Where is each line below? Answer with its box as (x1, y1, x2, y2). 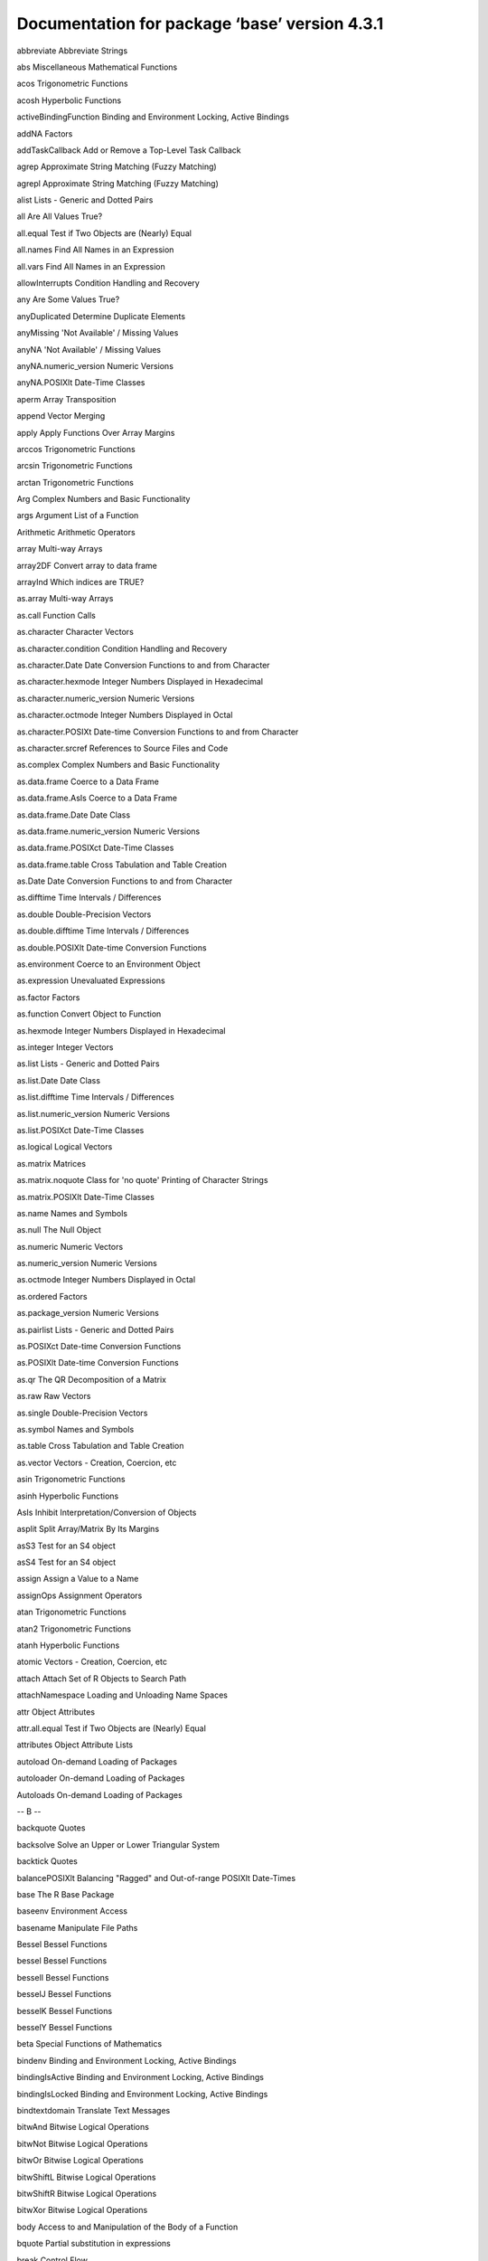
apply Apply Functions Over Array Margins (16, 427, 175, 438)
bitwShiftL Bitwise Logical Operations (16, 2171, 156, 2182)
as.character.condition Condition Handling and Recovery (16, 643, 228, 654)
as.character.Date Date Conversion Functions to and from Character (16, 660, 270, 670)
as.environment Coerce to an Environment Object (16, 959, 201, 970)
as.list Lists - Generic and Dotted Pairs (16, 1058, 160, 1069)
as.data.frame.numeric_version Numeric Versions (16, 826, 201, 837)
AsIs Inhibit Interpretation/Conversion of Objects (16, 1507, 197, 1518)
